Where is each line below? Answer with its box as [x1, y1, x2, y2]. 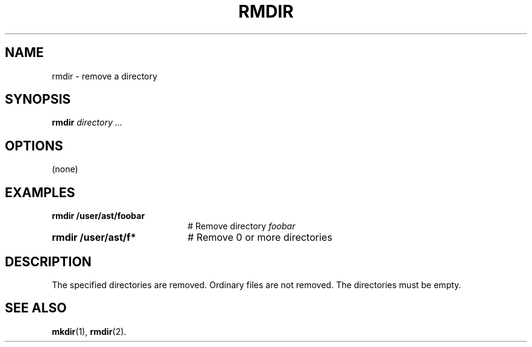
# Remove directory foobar [188, 221, 296, 232]
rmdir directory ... [52, 117, 123, 128]
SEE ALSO [5, 300, 67, 316]
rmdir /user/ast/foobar [52, 211, 145, 221]
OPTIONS [5, 138, 63, 153]
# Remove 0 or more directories [187, 231, 333, 244]
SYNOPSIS [5, 92, 71, 107]
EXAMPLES [5, 184, 75, 200]
